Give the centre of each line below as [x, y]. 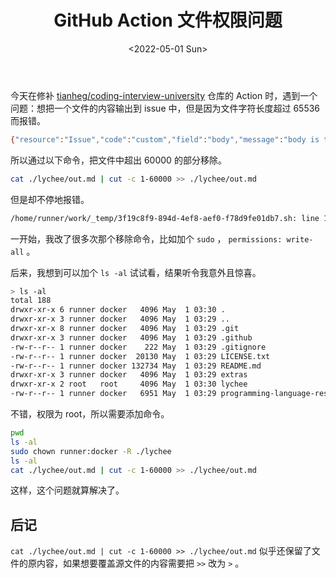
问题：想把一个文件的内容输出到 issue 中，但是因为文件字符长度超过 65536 [165, 108]
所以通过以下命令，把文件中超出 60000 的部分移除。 [118, 160]
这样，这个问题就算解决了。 [67, 490]
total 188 [31, 301]
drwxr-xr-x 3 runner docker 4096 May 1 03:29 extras [129, 375]
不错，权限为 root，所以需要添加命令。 [90, 414]
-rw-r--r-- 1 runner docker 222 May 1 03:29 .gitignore [138, 347]
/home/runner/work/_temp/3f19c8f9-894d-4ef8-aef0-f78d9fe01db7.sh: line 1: [171, 218]
